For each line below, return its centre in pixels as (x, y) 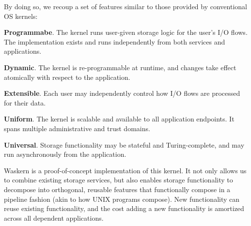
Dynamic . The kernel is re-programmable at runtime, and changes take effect (120, 67)
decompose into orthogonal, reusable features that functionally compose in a (117, 189)
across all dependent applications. (54, 218)
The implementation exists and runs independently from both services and (115, 41)
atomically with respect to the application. (67, 77)
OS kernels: (21, 16)
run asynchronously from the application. (65, 154)
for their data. (25, 102)
